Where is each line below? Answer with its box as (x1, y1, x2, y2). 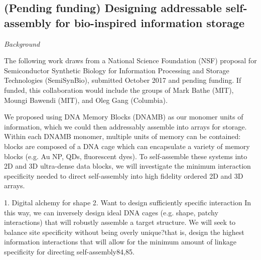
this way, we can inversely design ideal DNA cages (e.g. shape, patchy (4, 207, 218, 217)
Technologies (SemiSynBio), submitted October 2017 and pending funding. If (4, 75, 241, 85)
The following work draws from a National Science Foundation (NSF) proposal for (4, 55, 257, 66)
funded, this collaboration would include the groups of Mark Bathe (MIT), (4, 84, 234, 95)
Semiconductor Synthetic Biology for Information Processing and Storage (4, 65, 229, 75)
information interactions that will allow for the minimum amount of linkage (4, 236, 237, 247)
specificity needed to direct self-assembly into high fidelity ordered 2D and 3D (4, 170, 243, 181)
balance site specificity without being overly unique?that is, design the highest (4, 226, 244, 237)
